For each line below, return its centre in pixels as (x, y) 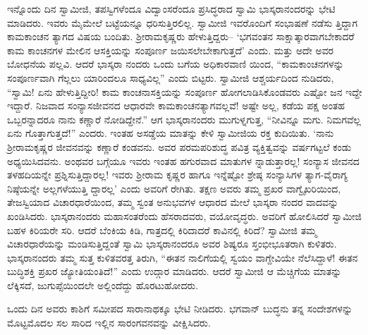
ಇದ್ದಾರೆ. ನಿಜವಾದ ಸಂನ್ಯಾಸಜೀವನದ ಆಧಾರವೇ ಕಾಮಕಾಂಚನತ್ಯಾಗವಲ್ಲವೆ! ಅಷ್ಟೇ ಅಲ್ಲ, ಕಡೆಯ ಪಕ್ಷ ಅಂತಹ (176, 105)
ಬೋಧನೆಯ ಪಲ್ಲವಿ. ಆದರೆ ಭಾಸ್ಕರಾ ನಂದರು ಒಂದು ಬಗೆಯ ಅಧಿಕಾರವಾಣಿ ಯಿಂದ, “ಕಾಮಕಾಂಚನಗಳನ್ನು (176, 64)
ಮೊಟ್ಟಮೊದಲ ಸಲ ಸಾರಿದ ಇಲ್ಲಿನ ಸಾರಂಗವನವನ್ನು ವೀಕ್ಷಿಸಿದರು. (109, 323)
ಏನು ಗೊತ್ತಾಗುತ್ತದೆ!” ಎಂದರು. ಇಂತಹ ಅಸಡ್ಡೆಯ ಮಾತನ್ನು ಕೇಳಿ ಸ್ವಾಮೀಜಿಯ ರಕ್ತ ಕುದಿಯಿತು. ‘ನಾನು (171, 133)
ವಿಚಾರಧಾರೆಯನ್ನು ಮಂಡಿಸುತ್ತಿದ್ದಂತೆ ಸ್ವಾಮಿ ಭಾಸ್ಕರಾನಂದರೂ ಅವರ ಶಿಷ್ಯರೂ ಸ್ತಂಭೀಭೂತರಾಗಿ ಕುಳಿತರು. (172, 244)
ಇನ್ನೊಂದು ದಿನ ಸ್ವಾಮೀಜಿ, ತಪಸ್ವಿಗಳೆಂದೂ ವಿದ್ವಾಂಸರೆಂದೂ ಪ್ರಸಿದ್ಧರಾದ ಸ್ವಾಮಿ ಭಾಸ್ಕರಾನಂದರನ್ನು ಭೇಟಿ (171, 8)
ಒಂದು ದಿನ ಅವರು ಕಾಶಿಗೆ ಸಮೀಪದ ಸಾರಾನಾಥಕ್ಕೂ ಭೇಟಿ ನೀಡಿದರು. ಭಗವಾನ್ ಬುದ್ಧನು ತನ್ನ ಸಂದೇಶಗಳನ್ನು (180, 309)
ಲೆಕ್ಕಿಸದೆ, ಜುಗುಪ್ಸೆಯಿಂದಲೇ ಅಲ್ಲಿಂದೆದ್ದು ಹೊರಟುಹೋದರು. (103, 285)
